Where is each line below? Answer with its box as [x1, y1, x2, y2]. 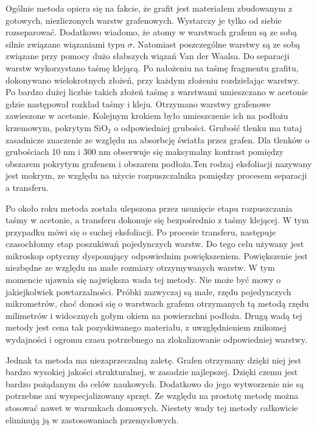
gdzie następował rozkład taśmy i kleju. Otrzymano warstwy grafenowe [5, 97, 271, 110]
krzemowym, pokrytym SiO [5, 121, 108, 134]
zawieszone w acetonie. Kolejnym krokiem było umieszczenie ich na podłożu [5, 109, 288, 122]
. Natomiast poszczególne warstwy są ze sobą [132, 37, 301, 50]
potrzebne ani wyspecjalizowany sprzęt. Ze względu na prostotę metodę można [5, 389, 299, 402]
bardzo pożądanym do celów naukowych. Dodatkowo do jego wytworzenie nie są [5, 377, 304, 390]
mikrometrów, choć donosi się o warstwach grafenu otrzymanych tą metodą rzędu [5, 297, 309, 310]
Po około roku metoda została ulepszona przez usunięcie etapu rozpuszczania [5, 201, 293, 214]
